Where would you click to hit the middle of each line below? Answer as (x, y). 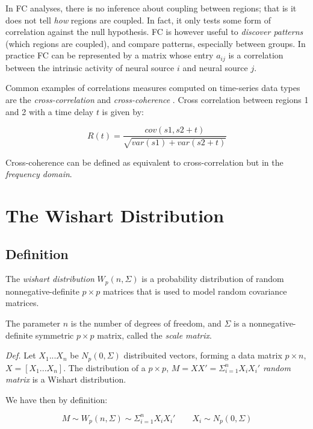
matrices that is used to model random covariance (195, 291)
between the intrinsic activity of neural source (90, 67)
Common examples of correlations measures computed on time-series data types (153, 88)
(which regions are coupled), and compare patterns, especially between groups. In (156, 43)
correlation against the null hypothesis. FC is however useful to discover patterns (154, 32)
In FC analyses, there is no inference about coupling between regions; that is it (151, 8)
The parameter (33, 323)
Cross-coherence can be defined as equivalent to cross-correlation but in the (144, 162)
